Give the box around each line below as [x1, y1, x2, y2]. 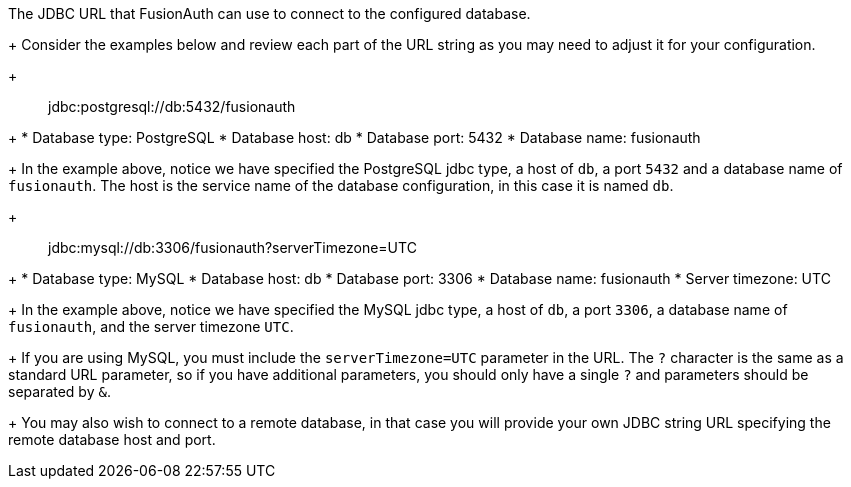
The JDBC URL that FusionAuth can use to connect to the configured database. [8, 5, 531, 22]
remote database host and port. [8, 431, 216, 448]
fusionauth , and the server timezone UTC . [8, 318, 294, 335]
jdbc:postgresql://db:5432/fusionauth [48, 98, 296, 115]
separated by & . [8, 383, 111, 400]
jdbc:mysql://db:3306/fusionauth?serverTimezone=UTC [48, 239, 417, 256]
